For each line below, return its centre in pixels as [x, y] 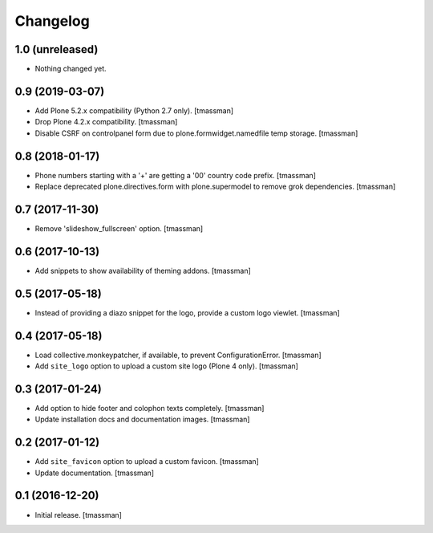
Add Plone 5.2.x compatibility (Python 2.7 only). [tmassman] [134, 110]
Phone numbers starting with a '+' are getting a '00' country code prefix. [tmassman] [176, 175]
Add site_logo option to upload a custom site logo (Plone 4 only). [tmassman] [166, 366]
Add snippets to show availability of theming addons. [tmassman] [143, 271]
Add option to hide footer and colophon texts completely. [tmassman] [150, 408]
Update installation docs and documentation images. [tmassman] [142, 419]
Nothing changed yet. [71, 69]
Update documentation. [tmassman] [95, 473]
